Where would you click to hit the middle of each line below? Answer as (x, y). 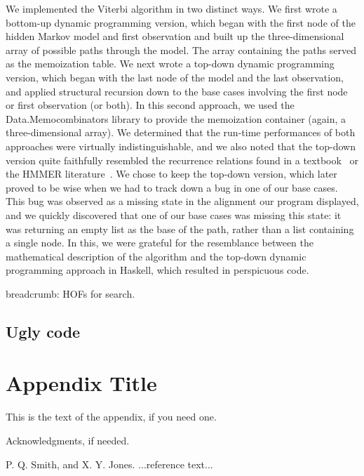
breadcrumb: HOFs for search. (70, 293)
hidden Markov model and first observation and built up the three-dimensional (175, 36)
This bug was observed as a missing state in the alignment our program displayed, (182, 201)
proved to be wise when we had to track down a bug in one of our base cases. (172, 187)
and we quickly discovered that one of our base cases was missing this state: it (174, 214)
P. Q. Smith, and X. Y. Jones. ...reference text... (109, 464)
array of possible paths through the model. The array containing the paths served (181, 49)
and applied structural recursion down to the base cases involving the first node (177, 91)
